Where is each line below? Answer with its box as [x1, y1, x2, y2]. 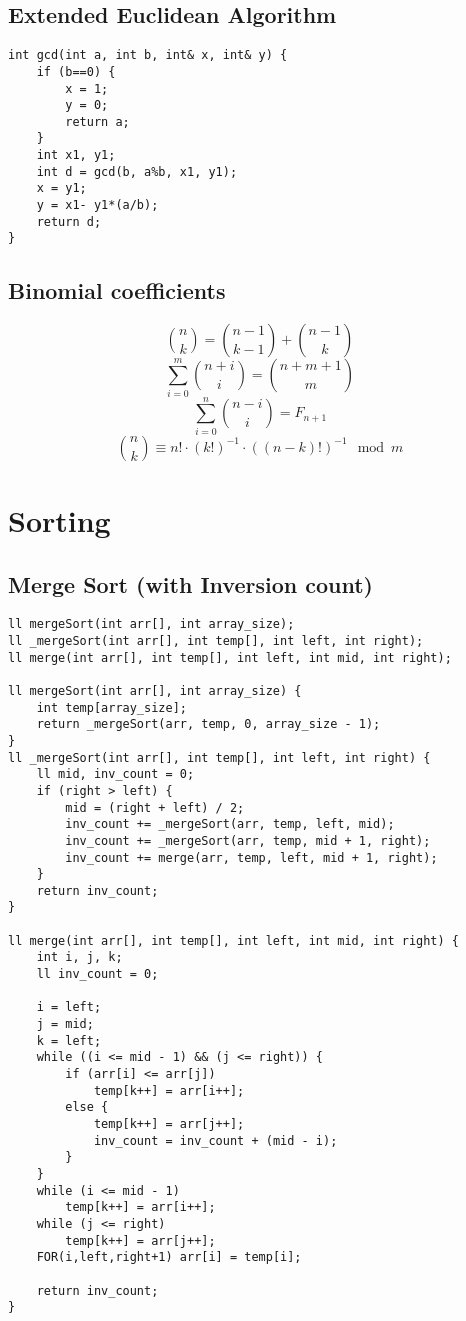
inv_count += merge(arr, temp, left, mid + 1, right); [65, 850, 438, 865]
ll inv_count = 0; [36, 967, 159, 982]
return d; [36, 214, 102, 229]
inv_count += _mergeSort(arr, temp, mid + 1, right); [65, 833, 431, 848]
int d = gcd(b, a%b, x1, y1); [36, 164, 238, 179]
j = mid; [36, 1017, 94, 1032]
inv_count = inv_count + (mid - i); [93, 1133, 338, 1148]
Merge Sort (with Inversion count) [8, 568, 373, 599]
